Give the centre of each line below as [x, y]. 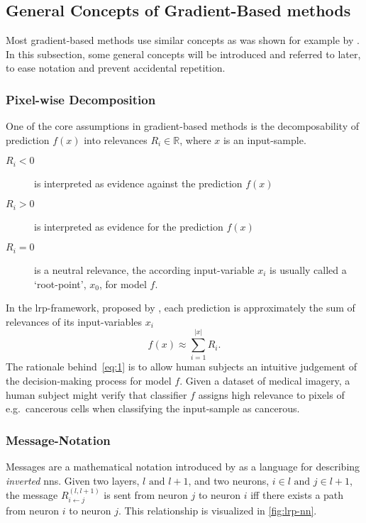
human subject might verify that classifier [96, 394]
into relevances [116, 139]
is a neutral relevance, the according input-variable [144, 269]
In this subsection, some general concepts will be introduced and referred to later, [183, 54]
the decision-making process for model [89, 381]
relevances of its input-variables [74, 321]
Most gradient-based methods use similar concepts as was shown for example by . [183, 40]
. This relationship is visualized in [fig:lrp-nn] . [217, 511]
